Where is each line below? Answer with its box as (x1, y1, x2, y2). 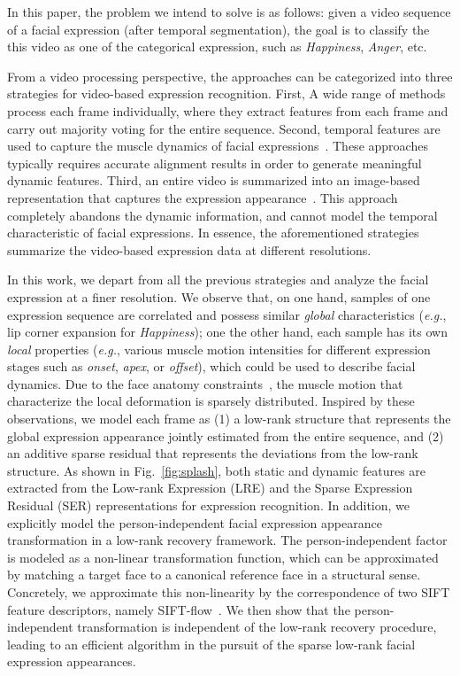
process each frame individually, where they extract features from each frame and (7, 101, 448, 120)
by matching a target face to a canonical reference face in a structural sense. (7, 565, 421, 584)
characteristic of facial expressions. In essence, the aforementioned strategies (7, 223, 419, 242)
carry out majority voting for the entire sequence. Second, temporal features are (7, 119, 441, 137)
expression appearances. (7, 652, 136, 671)
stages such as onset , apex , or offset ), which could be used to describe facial (7, 357, 416, 376)
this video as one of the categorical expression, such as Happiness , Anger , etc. (7, 37, 427, 56)
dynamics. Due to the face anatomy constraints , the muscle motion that (7, 374, 403, 392)
